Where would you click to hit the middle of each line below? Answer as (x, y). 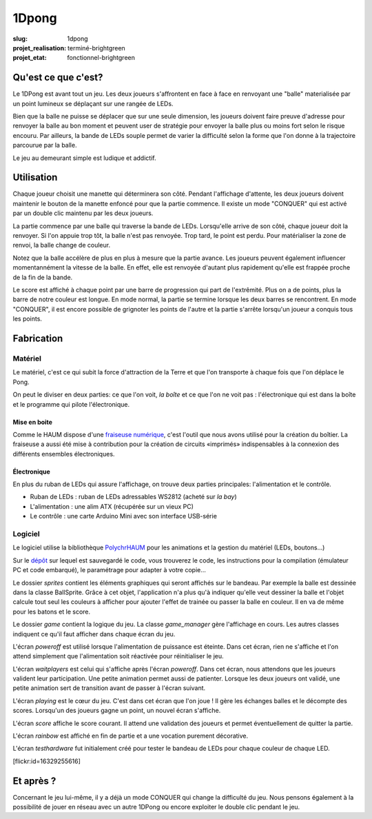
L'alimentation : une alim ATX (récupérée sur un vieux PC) (112, 506)
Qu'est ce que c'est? (58, 78)
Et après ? (34, 781)
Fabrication (38, 338)
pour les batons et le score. (52, 611)
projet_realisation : (40, 48)
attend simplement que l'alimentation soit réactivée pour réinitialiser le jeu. (118, 656)
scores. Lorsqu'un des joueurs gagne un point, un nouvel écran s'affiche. (117, 711)
